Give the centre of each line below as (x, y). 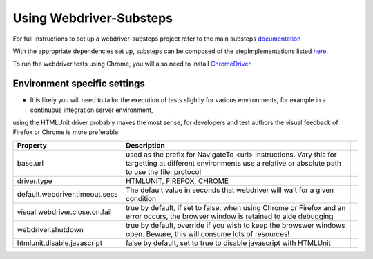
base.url (30, 163)
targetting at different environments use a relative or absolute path (233, 163)
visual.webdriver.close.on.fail (64, 212)
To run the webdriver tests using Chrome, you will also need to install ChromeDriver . (132, 64)
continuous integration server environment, (92, 110)
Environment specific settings (79, 84)
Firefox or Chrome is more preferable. (66, 132)
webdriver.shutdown (50, 229)
